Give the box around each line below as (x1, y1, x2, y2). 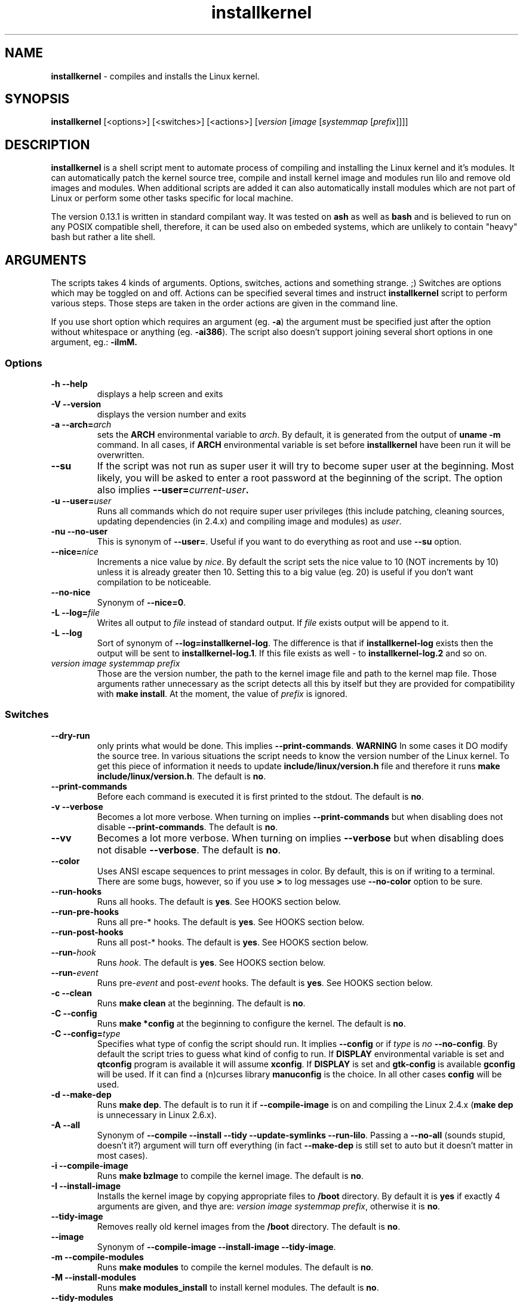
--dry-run (51, 730, 90, 741)
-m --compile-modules (51, 1251, 144, 1262)
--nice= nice (51, 546, 99, 557)
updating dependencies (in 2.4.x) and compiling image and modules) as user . (97, 515, 402, 526)
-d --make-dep (51, 1089, 112, 1100)
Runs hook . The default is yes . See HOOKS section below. (97, 957, 325, 968)
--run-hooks (51, 886, 102, 896)
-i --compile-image (51, 1160, 128, 1171)
